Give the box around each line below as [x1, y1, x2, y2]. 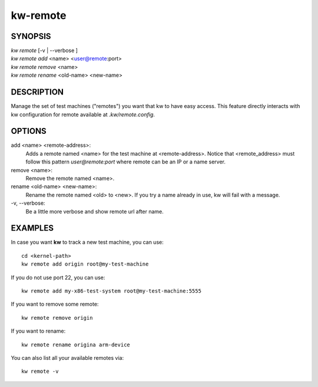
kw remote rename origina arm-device [21, 341, 131, 348]
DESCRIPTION [11, 87, 64, 97]
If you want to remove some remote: [11, 301, 99, 308]
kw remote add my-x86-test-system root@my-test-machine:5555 [21, 288, 201, 294]
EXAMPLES [11, 223, 54, 233]
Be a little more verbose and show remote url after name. [25, 208, 164, 215]
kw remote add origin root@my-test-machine [21, 261, 149, 268]
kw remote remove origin [21, 314, 93, 321]
